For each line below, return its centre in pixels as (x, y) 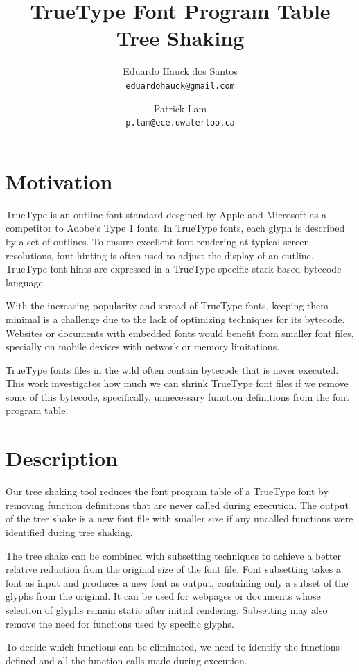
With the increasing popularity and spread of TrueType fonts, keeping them (167, 305)
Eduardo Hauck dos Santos (180, 71)
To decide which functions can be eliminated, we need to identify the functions (173, 647)
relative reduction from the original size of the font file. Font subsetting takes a (174, 569)
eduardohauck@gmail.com (180, 86)
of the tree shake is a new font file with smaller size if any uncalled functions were (179, 518)
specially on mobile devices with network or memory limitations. (143, 346)
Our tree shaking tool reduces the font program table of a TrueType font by (167, 491)
